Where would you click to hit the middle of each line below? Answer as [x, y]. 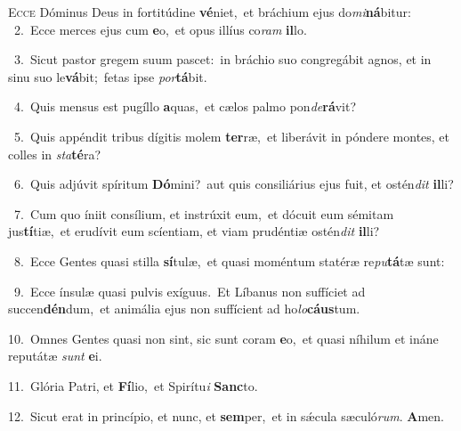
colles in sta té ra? [55, 154]
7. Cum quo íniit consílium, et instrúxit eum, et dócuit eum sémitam [204, 213]
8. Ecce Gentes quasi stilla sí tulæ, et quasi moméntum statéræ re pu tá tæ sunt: [229, 260]
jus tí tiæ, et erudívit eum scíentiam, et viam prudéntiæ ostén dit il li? [194, 231]
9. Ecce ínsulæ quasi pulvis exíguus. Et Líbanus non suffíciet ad [190, 291]
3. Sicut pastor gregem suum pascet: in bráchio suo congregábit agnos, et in [222, 59]
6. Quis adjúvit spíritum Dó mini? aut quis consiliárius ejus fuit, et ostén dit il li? [234, 184]
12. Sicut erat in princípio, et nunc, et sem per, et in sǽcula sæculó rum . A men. [226, 415]
